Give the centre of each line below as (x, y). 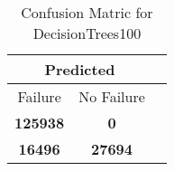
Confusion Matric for (87, 12)
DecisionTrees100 (87, 33)
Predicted (80, 69)
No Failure (112, 96)
